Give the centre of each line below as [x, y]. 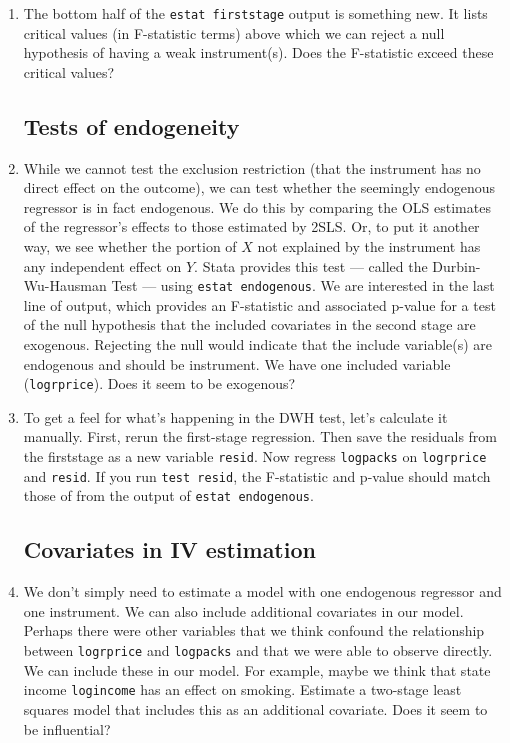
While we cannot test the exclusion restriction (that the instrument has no [252, 167]
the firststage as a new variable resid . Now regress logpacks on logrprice [255, 456]
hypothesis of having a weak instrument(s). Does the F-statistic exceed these [258, 52]
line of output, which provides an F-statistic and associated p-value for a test [259, 304]
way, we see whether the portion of [130, 246]
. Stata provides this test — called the [311, 265]
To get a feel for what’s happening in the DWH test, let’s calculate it [235, 416]
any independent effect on [102, 265]
